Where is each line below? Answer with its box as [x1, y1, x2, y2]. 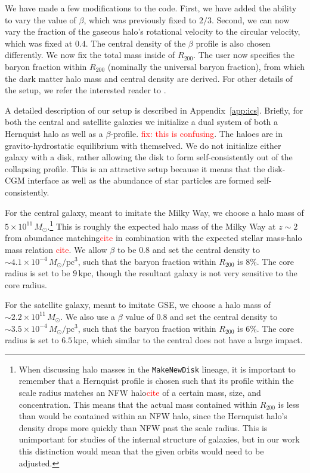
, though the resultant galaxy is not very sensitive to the [91, 267, 297, 279]
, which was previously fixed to [83, 13, 197, 26]
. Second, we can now [211, 13, 290, 26]
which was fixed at [5, 36, 73, 49]
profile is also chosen [196, 36, 271, 49]
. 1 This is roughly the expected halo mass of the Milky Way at [47, 218, 276, 232]
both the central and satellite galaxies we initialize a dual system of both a [5, 115, 278, 128]
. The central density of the [85, 36, 186, 49]
